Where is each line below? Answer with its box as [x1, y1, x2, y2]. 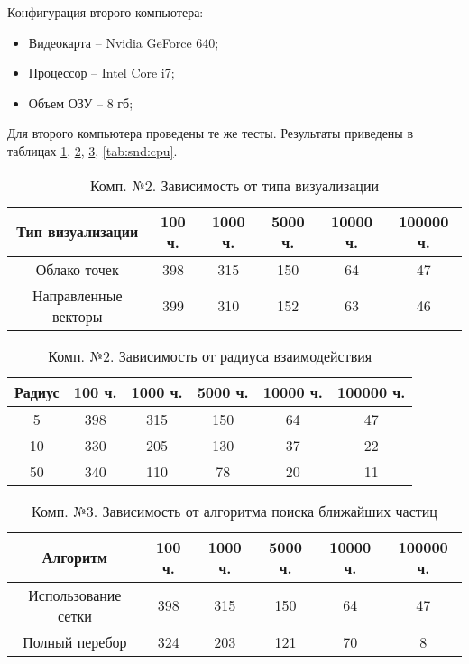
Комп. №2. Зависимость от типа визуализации [89, 174, 380, 196]
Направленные [32, 284, 123, 306]
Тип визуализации [16, 221, 139, 243]
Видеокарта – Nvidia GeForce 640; [28, 32, 219, 51]
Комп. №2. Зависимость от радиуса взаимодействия [48, 345, 372, 366]
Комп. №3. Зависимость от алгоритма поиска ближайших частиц [32, 500, 437, 521]
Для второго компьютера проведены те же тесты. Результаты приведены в [7, 124, 414, 143]
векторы [51, 305, 103, 327]
